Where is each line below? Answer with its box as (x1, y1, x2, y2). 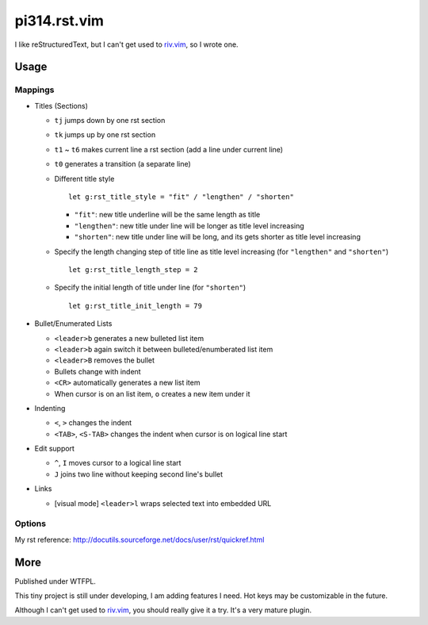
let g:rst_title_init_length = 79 (68, 301, 202, 310)
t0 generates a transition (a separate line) (54, 159, 192, 169)
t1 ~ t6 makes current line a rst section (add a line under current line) (54, 144, 284, 154)
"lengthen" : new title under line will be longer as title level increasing (74, 220, 304, 230)
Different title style (54, 174, 115, 183)
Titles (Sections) (34, 101, 89, 110)
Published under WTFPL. (14, 576, 97, 586)
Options (14, 518, 47, 529)
